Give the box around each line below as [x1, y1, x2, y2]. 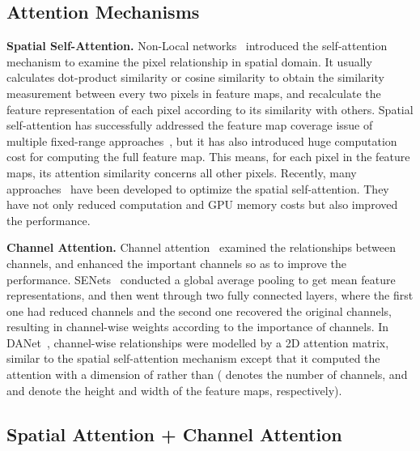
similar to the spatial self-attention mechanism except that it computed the [6, 350, 380, 367]
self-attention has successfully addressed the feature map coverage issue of [6, 117, 373, 134]
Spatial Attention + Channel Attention [6, 421, 342, 446]
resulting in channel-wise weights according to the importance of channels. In [6, 318, 389, 335]
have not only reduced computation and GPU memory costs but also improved [6, 196, 398, 213]
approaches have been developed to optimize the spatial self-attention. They [6, 180, 389, 197]
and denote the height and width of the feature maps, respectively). [6, 381, 342, 398]
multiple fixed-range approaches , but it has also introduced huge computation [6, 132, 397, 149]
